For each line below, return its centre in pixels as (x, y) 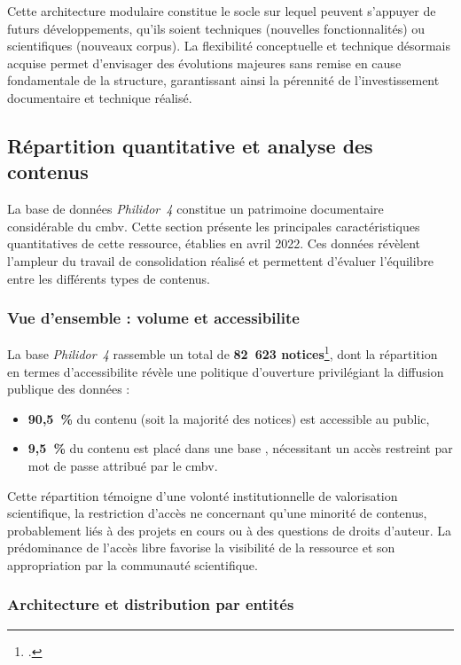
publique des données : (69, 389)
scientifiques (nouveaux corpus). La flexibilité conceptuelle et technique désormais (229, 46)
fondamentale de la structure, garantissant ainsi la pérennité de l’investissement (223, 80)
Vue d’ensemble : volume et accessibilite (153, 318)
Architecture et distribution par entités (151, 604)
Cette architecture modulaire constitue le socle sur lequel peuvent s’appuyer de (222, 11)
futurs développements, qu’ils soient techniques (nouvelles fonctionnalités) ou (216, 28)
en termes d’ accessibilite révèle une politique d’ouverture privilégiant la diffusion (226, 371)
